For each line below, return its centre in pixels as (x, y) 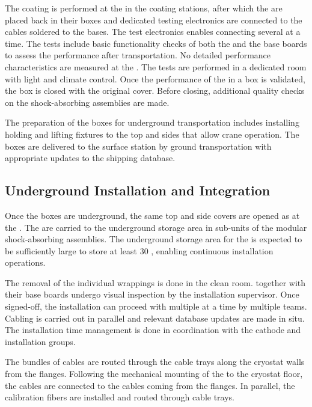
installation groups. (40, 341)
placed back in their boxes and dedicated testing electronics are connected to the (154, 20)
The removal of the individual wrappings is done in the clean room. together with (155, 282)
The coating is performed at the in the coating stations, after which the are (144, 8)
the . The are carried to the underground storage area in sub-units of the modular (156, 227)
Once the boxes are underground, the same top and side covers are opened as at (152, 215)
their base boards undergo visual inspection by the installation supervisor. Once (152, 294)
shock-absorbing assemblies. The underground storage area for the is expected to (154, 239)
